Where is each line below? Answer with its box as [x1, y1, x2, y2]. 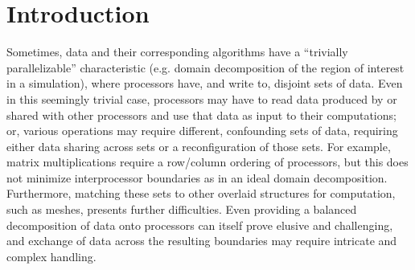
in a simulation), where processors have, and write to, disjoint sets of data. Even [6, 75, 403, 92]
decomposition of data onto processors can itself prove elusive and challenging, [6, 216, 393, 233]
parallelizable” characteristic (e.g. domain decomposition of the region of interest [6, 59, 405, 76]
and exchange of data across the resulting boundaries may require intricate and [6, 232, 397, 249]
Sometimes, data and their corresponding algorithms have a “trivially [6, 43, 348, 60]
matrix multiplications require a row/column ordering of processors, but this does [6, 153, 409, 170]
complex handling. [6, 247, 97, 264]
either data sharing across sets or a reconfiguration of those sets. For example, [6, 137, 391, 154]
